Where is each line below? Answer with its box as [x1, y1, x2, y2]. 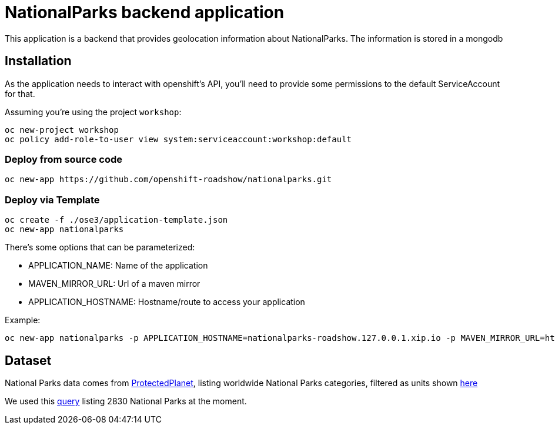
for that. [5, 88, 35, 99]
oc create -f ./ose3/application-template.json [5, 215, 228, 225]
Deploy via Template [5, 193, 100, 206]
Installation [5, 53, 72, 69]
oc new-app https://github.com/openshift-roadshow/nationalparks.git [5, 175, 332, 185]
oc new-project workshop [5, 125, 119, 135]
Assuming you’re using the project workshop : [5, 106, 182, 117]
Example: [5, 315, 41, 326]
